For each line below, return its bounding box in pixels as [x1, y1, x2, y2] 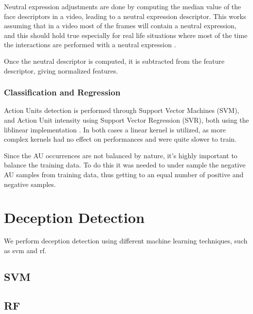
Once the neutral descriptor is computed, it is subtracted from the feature [4, 55, 225, 66]
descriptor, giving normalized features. [4, 65, 118, 75]
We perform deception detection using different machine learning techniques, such [4, 236, 248, 246]
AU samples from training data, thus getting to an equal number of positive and [4, 169, 244, 179]
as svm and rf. [4, 245, 47, 255]
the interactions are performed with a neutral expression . [4, 39, 176, 50]
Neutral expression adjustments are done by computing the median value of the [4, 1, 241, 11]
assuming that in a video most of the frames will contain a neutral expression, [4, 20, 236, 31]
